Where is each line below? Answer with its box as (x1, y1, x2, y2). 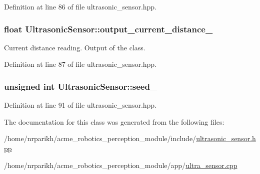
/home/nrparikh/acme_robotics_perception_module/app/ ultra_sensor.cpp (4, 160, 237, 170)
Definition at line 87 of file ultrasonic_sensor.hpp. (4, 59, 157, 69)
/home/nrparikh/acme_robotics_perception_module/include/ (4, 133, 196, 144)
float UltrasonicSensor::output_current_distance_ (4, 22, 213, 35)
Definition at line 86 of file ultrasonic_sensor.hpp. (4, 1, 157, 11)
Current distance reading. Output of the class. (4, 42, 145, 52)
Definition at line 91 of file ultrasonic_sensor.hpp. (4, 100, 157, 110)
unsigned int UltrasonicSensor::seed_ (4, 80, 157, 92)
